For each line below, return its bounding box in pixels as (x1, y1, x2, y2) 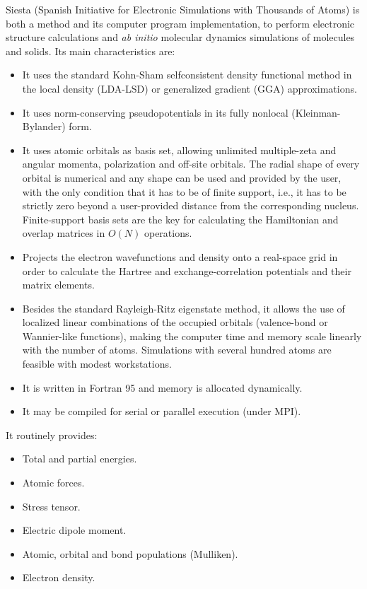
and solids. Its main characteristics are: (6, 43, 175, 58)
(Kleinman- (291, 105, 341, 119)
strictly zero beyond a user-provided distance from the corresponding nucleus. (22, 198, 359, 213)
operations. (144, 226, 192, 240)
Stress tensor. (22, 498, 81, 513)
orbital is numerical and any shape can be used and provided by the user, (22, 170, 342, 185)
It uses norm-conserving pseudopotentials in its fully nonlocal (22, 105, 289, 119)
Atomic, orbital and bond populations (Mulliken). (22, 546, 238, 561)
